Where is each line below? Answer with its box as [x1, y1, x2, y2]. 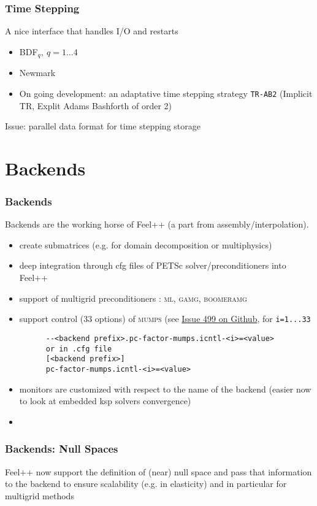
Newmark [19, 66, 56, 79]
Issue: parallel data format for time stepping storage [5, 120, 201, 132]
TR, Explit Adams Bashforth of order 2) [19, 99, 172, 112]
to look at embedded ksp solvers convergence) [19, 394, 191, 407]
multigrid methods [5, 489, 74, 502]
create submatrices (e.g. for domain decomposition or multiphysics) [19, 238, 272, 251]
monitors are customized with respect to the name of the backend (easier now [19, 382, 311, 395]
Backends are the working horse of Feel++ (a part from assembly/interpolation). [5, 218, 309, 231]
